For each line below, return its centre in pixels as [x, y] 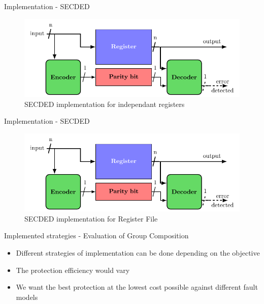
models [27, 297]
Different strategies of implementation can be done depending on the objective [138, 253]
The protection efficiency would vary [73, 270]
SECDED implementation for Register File [91, 218]
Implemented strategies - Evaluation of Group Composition [96, 236]
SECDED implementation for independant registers [105, 104]
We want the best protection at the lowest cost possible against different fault [137, 287]
